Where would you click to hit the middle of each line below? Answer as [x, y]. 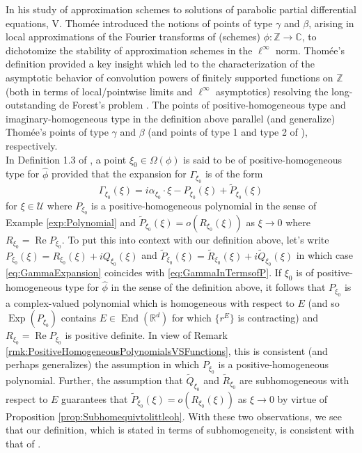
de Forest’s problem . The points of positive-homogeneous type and [203, 105]
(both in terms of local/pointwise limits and [99, 91]
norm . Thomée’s [310, 50]
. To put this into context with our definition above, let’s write [195, 239]
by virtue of [302, 398]
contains [78, 318]
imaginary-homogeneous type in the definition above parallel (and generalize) [171, 118]
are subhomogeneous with [294, 380]
